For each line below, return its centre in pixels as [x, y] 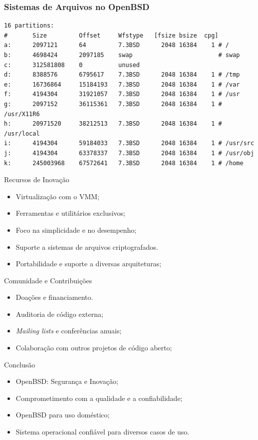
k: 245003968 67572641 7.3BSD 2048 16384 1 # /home [124, 163]
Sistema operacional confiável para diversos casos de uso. [103, 432]
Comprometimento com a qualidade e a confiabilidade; [99, 398]
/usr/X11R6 [22, 114]
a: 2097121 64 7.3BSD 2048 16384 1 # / [117, 45]
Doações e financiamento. [54, 297]
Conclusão [20, 364]
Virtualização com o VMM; [58, 196]
